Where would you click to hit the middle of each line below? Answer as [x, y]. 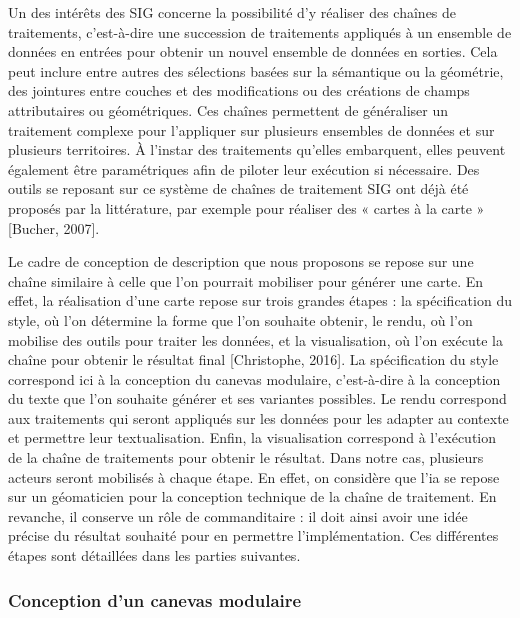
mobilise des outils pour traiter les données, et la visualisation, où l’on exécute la [255, 339]
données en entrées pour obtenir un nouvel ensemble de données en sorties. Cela [253, 51]
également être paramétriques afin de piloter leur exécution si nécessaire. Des [244, 168]
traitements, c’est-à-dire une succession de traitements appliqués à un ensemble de [260, 31]
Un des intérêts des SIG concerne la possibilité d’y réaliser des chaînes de [232, 12]
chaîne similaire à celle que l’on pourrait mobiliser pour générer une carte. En [246, 280]
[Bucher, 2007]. [54, 227]
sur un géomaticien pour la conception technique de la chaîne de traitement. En [252, 496]
